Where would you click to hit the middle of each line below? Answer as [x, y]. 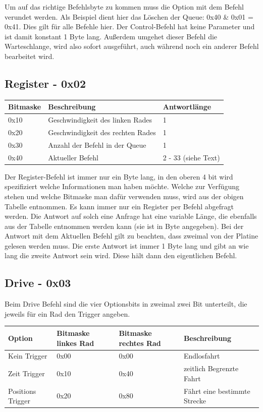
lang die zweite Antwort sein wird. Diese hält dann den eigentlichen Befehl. [121, 255]
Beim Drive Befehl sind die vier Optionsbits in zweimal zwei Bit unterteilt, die [126, 304]
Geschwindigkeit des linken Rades [100, 120]
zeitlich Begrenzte [211, 368]
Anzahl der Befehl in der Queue [97, 144]
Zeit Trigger [27, 373]
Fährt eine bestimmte [217, 391]
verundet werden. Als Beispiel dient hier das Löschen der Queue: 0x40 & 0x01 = [129, 16]
